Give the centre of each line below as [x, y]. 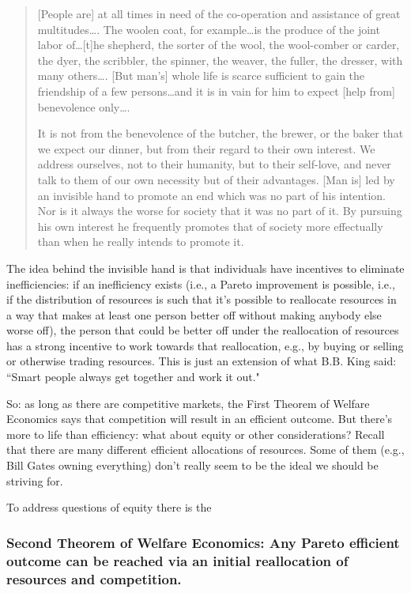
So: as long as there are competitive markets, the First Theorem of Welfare [188, 403]
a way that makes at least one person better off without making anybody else [194, 314]
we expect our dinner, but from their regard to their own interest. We [206, 148]
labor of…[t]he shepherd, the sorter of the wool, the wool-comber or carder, [219, 45]
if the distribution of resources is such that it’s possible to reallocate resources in [202, 299]
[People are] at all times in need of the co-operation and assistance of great [219, 13]
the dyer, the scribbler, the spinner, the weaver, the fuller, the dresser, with [220, 60]
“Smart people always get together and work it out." [133, 377]
